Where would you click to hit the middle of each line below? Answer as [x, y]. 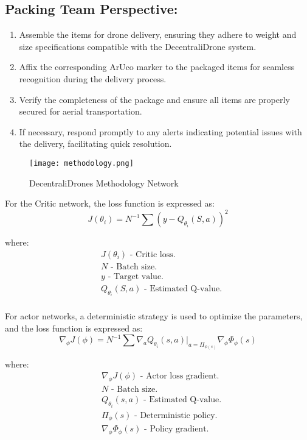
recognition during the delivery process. [93, 78]
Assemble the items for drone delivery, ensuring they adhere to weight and [158, 34]
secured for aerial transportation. [81, 111]
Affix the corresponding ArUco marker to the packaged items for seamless [157, 67]
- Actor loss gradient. [180, 376]
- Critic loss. [153, 254]
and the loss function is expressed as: [74, 328]
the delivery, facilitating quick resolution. [95, 144]
